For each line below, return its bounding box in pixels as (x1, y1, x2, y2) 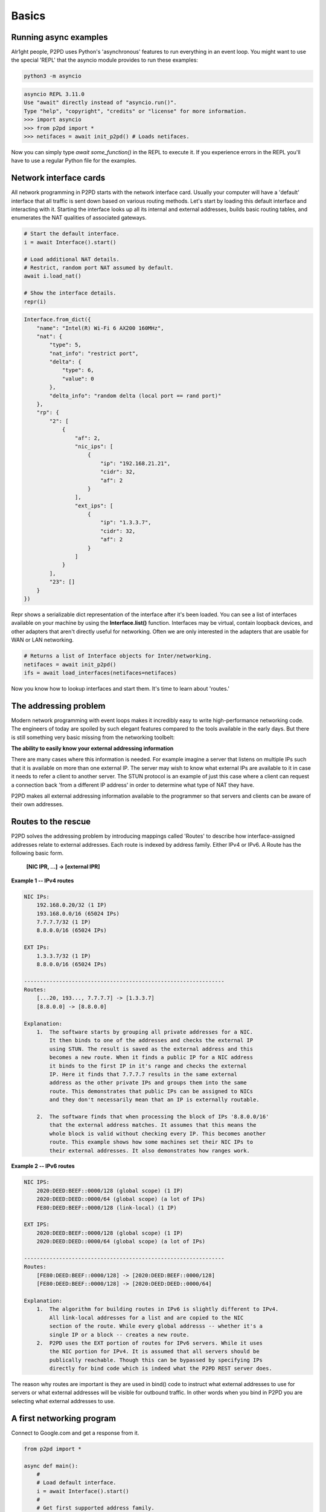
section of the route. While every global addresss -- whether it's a (49, 1323, 263, 1330)
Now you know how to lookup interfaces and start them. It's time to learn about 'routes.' (11, 685, 229, 692)
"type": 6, (62, 367, 95, 374)
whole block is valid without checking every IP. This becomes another (49, 1130, 266, 1137)
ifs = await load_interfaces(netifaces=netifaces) (24, 669, 177, 676)
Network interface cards (11, 173, 106, 183)
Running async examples (11, 32, 108, 42)
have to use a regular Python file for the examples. (11, 157, 137, 165)
